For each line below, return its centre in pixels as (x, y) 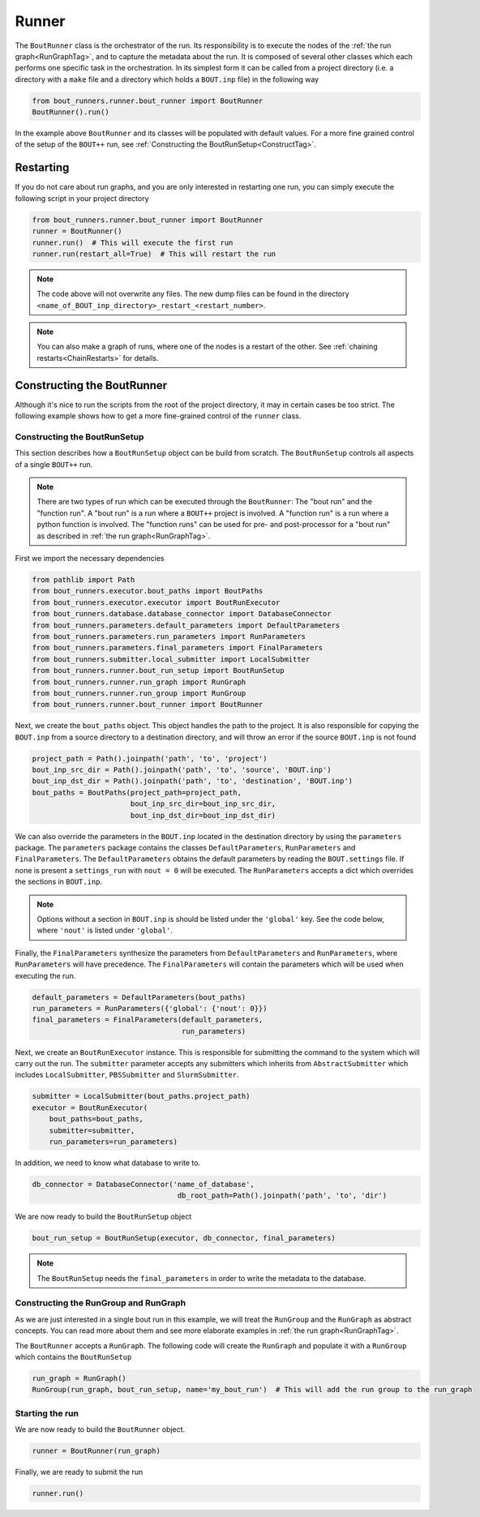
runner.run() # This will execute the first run (133, 242)
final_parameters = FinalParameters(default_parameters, (148, 1020)
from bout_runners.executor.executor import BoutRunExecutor (156, 602)
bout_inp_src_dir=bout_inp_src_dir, (203, 804)
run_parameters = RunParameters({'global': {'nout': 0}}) (150, 1008)
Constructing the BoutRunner (91, 385)
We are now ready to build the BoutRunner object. (100, 1429)
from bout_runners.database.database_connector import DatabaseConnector (182, 614)
